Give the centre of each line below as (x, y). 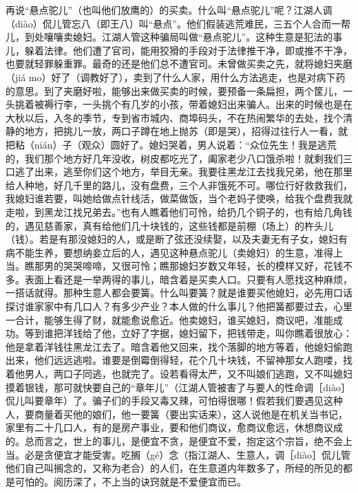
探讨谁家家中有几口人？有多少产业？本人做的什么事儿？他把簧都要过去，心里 (179, 306)
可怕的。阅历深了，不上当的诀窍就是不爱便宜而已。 (130, 481)
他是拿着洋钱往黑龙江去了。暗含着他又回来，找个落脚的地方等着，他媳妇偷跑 (179, 346)
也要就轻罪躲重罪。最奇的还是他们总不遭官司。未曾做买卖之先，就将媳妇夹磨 (179, 64)
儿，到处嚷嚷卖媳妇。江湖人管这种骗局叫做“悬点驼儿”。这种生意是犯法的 (169, 37)
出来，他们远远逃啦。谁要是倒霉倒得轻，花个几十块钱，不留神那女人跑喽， (174, 360)
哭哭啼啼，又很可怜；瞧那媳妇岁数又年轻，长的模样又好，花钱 (203, 266)
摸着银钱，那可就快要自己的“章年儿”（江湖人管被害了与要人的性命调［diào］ (178, 387)
